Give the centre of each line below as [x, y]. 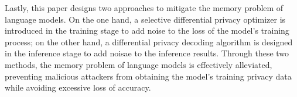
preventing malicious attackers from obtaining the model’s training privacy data [148, 76]
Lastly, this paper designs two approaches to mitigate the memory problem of [144, 8]
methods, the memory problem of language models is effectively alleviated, [139, 64]
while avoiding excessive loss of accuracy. [78, 87]
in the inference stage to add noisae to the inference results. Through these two [147, 53]
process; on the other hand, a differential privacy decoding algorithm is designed [149, 42]
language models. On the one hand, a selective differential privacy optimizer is [145, 19]
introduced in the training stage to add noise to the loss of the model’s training [147, 30]
